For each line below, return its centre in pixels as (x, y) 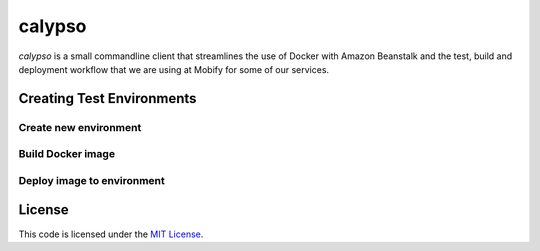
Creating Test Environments (107, 98)
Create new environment (80, 127)
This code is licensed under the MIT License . (111, 234)
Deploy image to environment (91, 180)
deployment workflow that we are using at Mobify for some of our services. (174, 69)
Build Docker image (66, 154)
